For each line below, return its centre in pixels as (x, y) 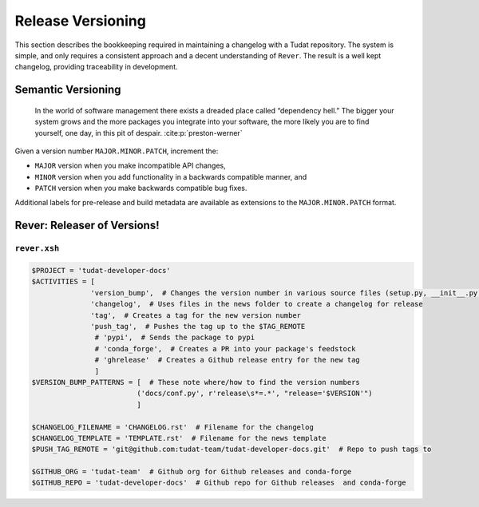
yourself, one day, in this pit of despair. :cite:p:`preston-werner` (139, 133)
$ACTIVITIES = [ (63, 282)
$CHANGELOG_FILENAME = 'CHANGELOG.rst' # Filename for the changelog (173, 427)
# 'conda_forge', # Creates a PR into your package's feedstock (225, 349)
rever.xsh (37, 249)
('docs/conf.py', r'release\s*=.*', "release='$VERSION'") (255, 394)
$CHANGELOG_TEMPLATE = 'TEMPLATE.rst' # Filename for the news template (179, 438)
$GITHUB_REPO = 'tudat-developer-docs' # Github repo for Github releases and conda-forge (219, 483)
